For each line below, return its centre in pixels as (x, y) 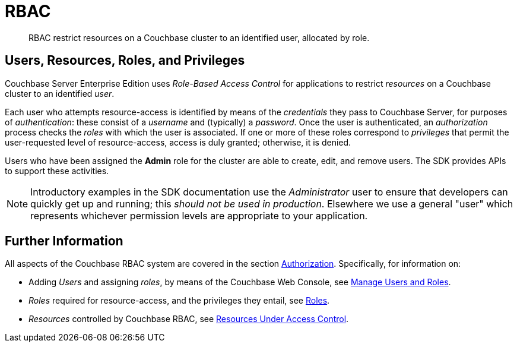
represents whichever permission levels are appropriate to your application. (199, 215)
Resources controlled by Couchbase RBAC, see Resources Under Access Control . (189, 319)
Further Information (64, 241)
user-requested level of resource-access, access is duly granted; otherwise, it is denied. (178, 142)
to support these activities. (57, 171)
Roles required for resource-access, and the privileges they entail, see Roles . (179, 301)
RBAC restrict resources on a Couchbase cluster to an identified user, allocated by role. (199, 37)
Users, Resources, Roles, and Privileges (125, 61)
